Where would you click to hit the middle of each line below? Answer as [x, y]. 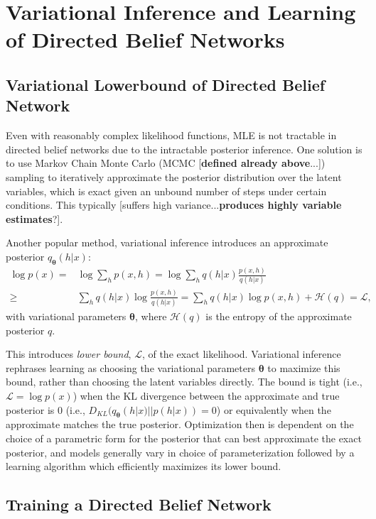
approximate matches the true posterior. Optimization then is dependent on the [180, 424]
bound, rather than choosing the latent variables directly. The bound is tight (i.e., [184, 382]
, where [151, 316]
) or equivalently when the [274, 409]
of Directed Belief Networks [145, 39]
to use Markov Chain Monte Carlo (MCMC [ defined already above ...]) [166, 163]
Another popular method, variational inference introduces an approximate [167, 242]
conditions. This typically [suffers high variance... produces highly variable [174, 205]
